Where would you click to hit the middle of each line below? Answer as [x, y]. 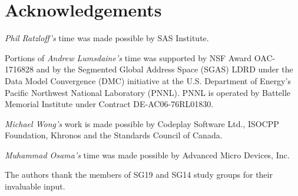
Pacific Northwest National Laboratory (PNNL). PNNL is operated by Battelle [148, 92]
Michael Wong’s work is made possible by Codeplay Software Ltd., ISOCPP [142, 123]
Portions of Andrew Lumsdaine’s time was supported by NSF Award [128, 57]
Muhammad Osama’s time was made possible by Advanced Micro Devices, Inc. [147, 155]
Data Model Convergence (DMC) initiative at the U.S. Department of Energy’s [148, 80]
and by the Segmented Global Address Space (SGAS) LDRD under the [165, 69]
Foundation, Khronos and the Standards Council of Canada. [114, 135]
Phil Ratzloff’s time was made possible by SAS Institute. [107, 38]
